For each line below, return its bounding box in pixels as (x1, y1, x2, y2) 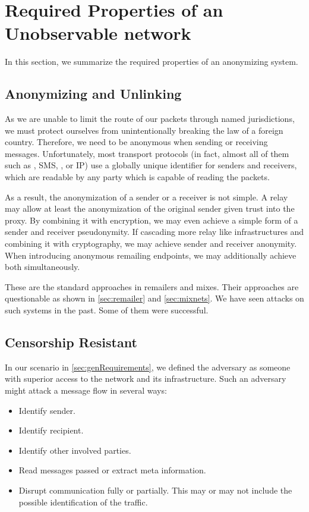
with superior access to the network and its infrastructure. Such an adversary (5, 372, 286, 385)
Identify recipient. (18, 424, 84, 436)
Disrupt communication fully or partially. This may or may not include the (18, 483, 292, 496)
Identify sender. (18, 404, 75, 416)
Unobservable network (5, 21, 191, 45)
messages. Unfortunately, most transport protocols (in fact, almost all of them (5, 147, 289, 159)
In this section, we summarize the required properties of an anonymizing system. (5, 55, 298, 68)
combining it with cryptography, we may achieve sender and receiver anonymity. (5, 237, 297, 250)
